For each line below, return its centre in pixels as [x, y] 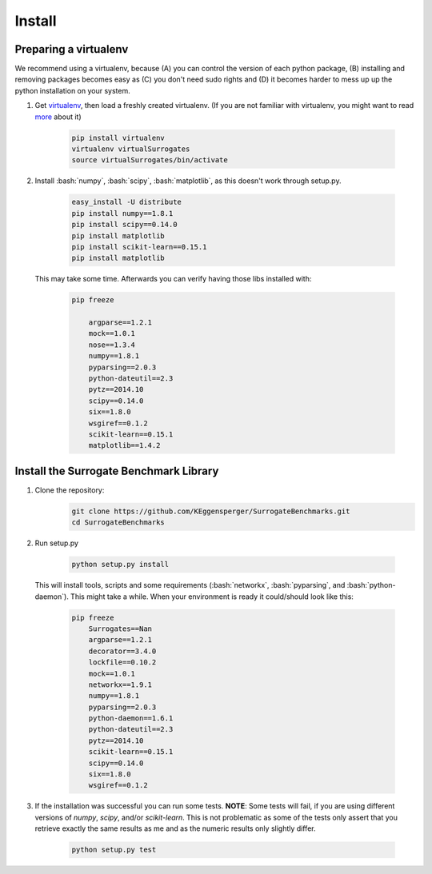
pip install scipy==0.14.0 [124, 225]
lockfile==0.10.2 [122, 662]
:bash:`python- [371, 585]
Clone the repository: [70, 490]
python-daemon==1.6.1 [131, 718]
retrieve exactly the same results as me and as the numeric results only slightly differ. [175, 828]
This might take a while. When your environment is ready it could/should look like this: [212, 597]
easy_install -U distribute [126, 202]
